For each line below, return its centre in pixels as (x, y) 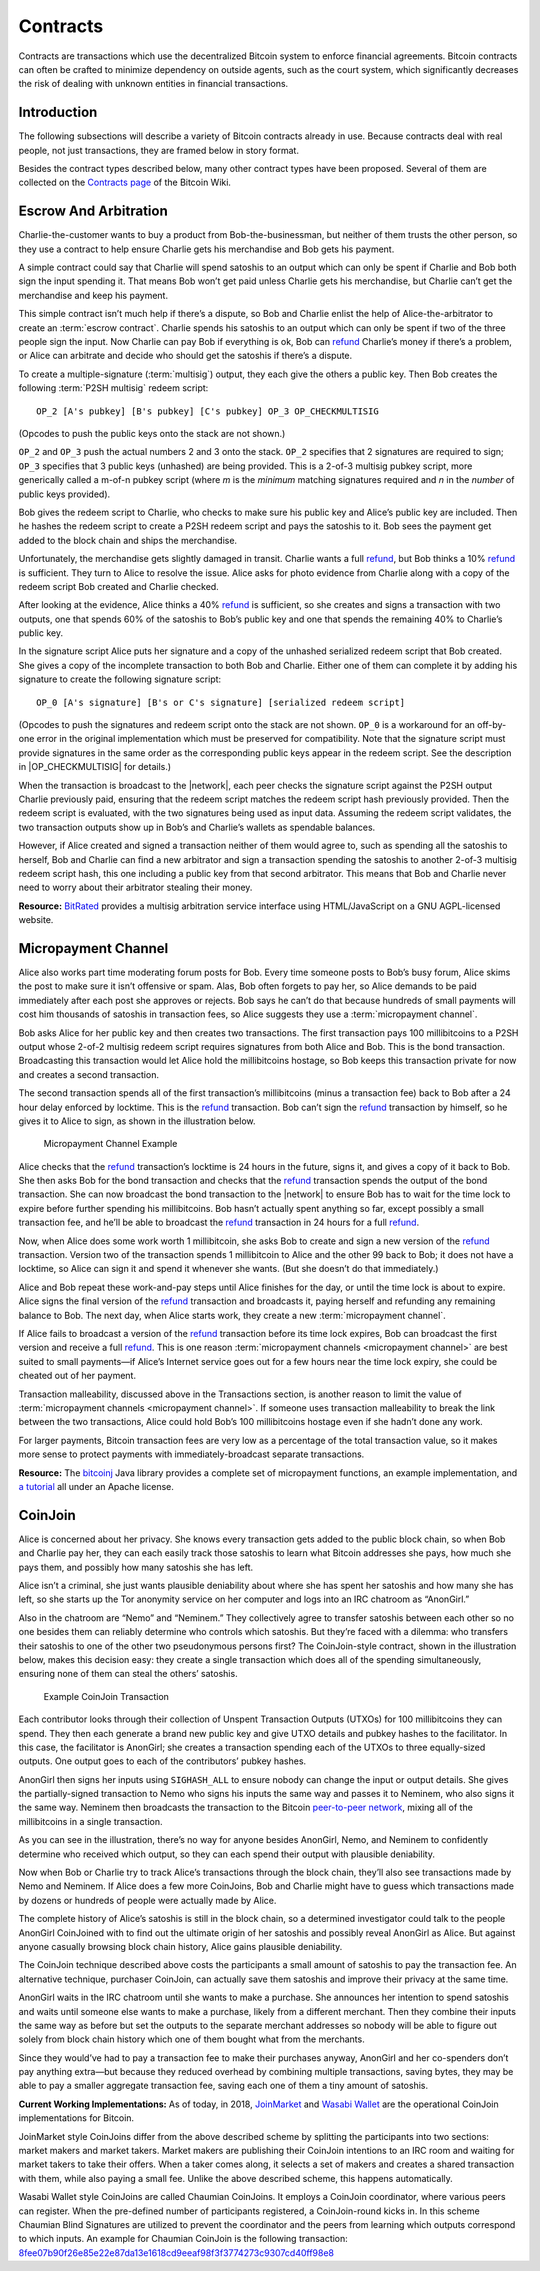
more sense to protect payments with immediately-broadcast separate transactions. (191, 1454)
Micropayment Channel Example (110, 1144)
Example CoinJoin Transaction (106, 1696)
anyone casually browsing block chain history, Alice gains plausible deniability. (180, 1946)
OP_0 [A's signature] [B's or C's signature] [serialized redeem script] (221, 702)
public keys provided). (64, 494)
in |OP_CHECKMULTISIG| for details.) (95, 767)
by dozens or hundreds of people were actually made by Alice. (147, 1900)
